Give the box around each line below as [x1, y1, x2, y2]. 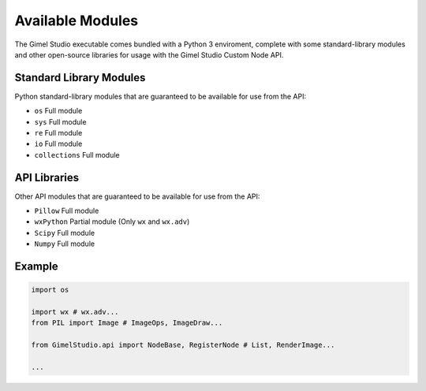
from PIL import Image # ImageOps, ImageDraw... [31, 318, 223, 327]
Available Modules [14, 12, 139, 29]
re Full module [34, 128, 83, 138]
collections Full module [34, 150, 120, 159]
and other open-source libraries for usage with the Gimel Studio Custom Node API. [14, 50, 284, 59]
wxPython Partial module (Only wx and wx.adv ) [34, 217, 190, 226]
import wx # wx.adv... [31, 307, 119, 317]
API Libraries [14, 170, 80, 184]
